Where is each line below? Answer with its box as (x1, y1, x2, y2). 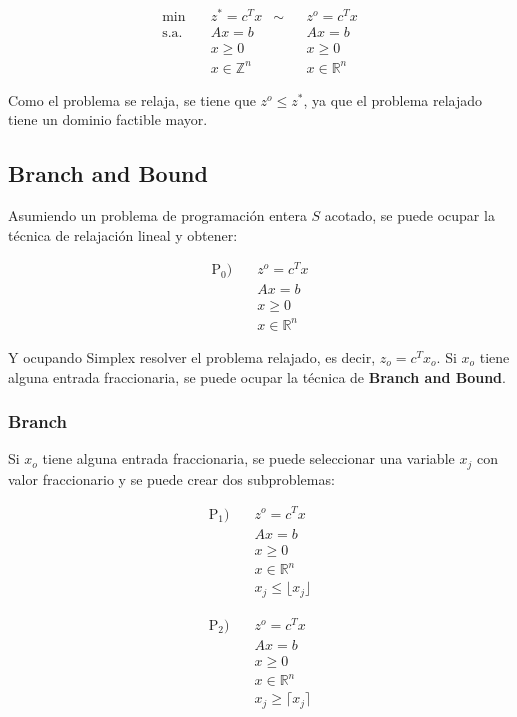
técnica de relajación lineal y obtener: (8, 224, 238, 245)
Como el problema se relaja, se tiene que (8, 89, 256, 110)
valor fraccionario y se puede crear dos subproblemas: (8, 468, 335, 489)
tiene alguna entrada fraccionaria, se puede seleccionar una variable (42, 448, 455, 469)
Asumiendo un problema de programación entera (8, 205, 307, 226)
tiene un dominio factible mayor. (8, 109, 208, 130)
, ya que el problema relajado (303, 89, 483, 110)
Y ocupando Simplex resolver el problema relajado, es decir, (8, 346, 376, 367)
